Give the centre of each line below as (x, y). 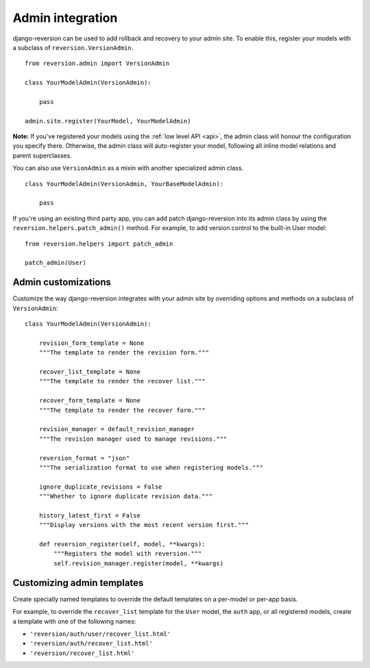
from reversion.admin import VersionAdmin (97, 64)
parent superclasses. (42, 155)
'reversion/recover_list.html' (82, 653)
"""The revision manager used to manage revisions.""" (133, 439)
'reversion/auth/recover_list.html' (91, 644)
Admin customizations (62, 282)
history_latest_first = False (89, 515)
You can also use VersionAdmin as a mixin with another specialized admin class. (128, 168)
